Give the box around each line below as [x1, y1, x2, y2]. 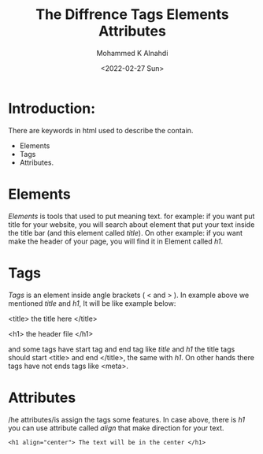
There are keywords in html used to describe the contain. [8, 125, 194, 135]
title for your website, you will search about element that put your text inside [8, 219, 255, 229]
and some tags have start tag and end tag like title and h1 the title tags [8, 344, 235, 354]
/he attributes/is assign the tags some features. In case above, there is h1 [8, 415, 246, 424]
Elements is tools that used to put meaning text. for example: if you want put [8, 211, 255, 221]
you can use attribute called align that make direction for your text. [8, 423, 224, 433]
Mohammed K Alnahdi [96, 48, 169, 58]
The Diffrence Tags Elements [35, 6, 230, 24]
